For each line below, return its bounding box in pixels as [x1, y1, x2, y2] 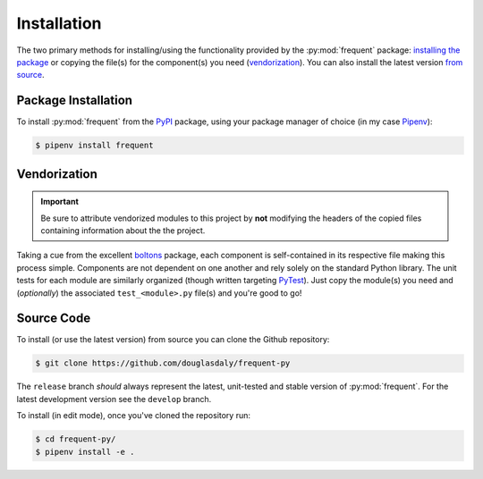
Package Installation [16, 93, 133, 108]
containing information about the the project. [40, 225, 206, 236]
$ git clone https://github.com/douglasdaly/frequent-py [35, 358, 291, 368]
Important [40, 197, 80, 207]
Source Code [16, 311, 91, 326]
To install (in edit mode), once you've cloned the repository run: [16, 410, 250, 421]
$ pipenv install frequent [35, 140, 154, 151]
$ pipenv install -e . [35, 447, 135, 457]
